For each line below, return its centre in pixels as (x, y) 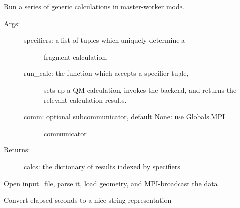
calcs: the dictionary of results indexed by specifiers (102, 166)
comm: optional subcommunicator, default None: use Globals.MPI (124, 116)
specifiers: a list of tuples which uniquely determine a (105, 40)
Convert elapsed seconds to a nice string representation (88, 200)
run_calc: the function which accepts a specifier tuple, (106, 73)
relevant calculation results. (85, 100)
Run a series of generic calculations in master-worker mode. (94, 6)
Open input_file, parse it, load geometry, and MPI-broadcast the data (111, 183)
